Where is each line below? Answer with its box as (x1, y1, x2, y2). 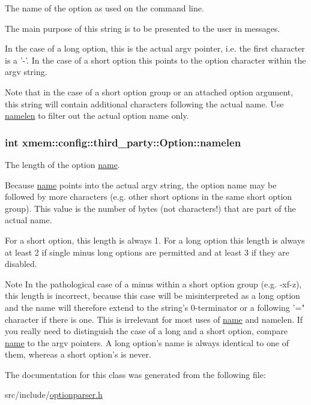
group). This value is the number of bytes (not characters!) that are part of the (5, 202, 296, 214)
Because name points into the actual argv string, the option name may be (5, 178, 277, 191)
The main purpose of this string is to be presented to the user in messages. (5, 22, 280, 34)
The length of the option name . (5, 158, 120, 170)
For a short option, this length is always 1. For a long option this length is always (5, 233, 305, 246)
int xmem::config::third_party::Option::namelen (5, 134, 241, 149)
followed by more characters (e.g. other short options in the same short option (5, 190, 292, 203)
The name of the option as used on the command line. (5, 2, 204, 14)
